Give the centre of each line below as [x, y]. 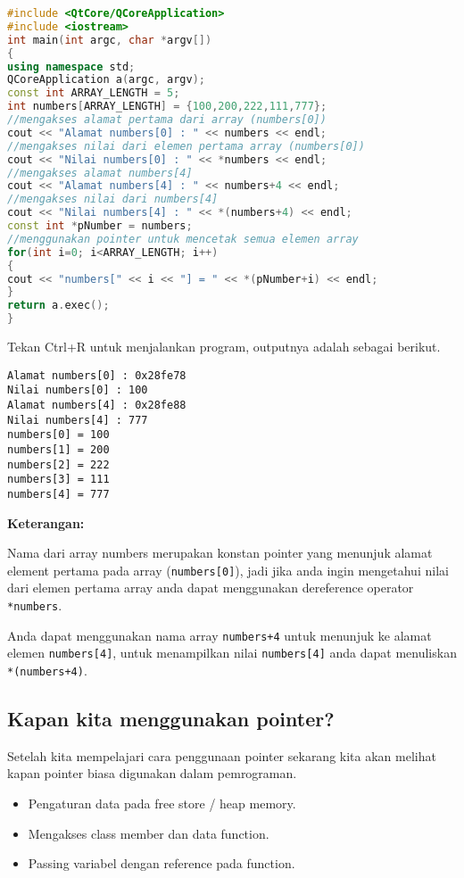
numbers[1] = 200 [58, 449]
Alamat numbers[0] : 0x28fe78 [97, 375]
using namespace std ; [71, 66]
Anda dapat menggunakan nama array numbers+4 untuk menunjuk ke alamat [220, 635]
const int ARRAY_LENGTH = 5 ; [94, 93]
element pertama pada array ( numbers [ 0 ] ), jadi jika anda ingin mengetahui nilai [228, 570]
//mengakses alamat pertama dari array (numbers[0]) [167, 120]
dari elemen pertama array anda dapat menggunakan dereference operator [211, 588]
